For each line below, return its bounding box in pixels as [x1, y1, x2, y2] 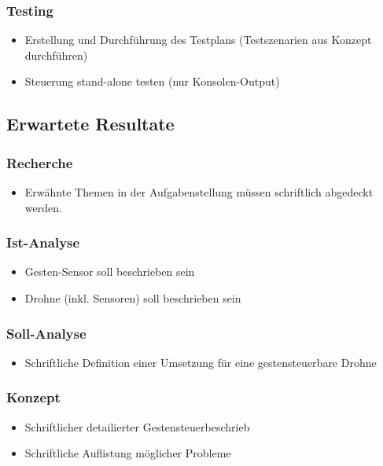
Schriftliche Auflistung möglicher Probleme [24, 445, 231, 461]
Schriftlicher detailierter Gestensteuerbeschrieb [24, 418, 250, 435]
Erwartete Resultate [6, 112, 175, 136]
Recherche [6, 152, 73, 172]
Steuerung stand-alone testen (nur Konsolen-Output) [24, 73, 280, 90]
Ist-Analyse [6, 233, 80, 252]
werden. [24, 199, 62, 215]
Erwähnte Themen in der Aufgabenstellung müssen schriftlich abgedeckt [24, 184, 374, 200]
